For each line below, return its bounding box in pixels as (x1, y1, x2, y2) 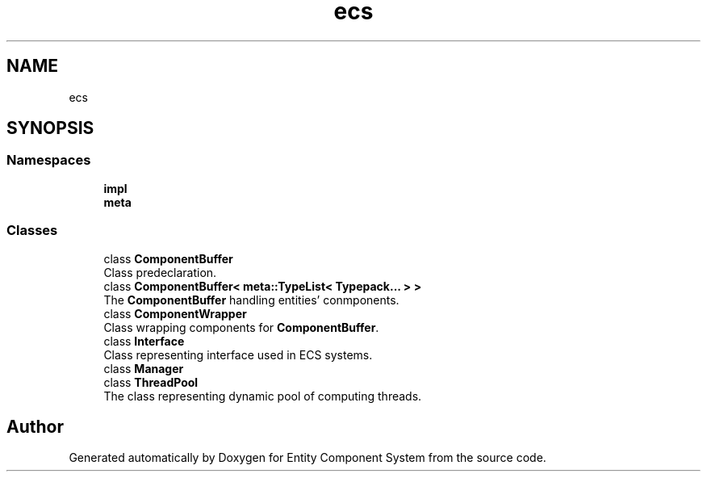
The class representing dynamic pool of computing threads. (103, 388, 422, 403)
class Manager (103, 361, 184, 375)
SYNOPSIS (6, 118, 94, 139)
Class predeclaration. (103, 265, 217, 279)
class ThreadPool (103, 375, 199, 389)
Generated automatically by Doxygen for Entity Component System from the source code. (69, 451, 546, 465)
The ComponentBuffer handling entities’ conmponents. (103, 292, 400, 307)
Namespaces (6, 152, 91, 169)
